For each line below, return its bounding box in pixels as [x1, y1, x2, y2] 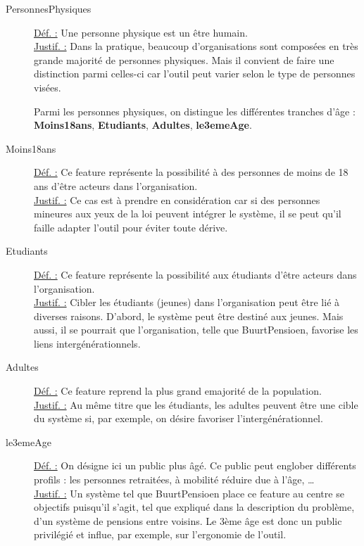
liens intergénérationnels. [34, 336, 141, 350]
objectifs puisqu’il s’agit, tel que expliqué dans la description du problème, [34, 500, 355, 514]
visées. [34, 80, 61, 94]
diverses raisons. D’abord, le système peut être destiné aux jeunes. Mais [34, 308, 344, 323]
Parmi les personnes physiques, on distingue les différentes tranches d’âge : [34, 103, 356, 118]
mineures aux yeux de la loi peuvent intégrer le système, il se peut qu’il [34, 206, 341, 221]
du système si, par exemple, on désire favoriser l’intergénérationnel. [34, 411, 323, 426]
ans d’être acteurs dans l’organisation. [34, 178, 198, 193]
